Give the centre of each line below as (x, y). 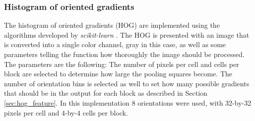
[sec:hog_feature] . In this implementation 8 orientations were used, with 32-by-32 (128, 102)
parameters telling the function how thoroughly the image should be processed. (124, 54)
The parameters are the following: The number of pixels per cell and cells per (122, 64)
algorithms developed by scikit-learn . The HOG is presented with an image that (127, 34)
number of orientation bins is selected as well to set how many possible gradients (127, 83)
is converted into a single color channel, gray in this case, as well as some (115, 44)
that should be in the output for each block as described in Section (106, 93)
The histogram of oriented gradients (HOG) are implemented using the (112, 25)
